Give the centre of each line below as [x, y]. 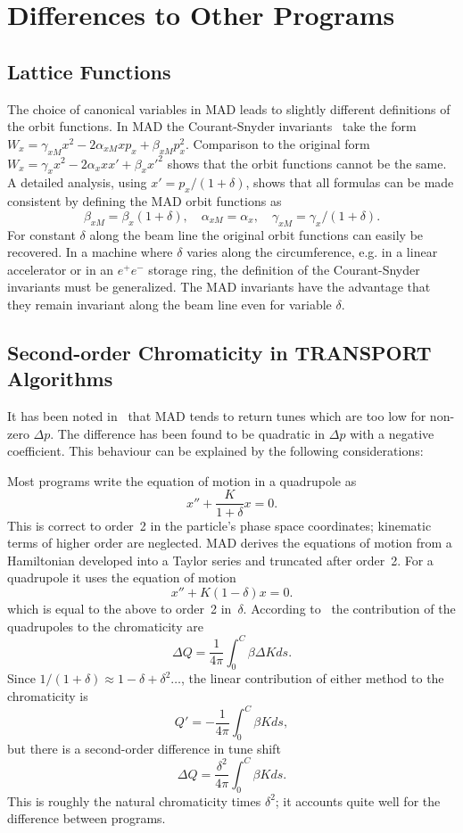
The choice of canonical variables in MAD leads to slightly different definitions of [229, 108]
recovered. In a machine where [90, 252]
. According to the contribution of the [349, 608]
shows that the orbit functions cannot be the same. [307, 163]
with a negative [392, 433]
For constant [41, 234]
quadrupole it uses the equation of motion [122, 577]
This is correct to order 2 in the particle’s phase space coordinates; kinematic [219, 525]
